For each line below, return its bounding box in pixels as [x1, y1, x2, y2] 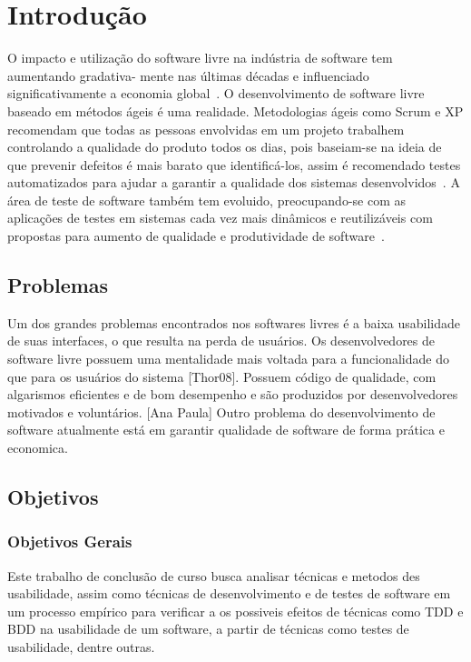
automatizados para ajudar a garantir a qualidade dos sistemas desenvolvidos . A [7, 173, 460, 192]
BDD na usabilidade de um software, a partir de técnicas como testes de [7, 619, 409, 638]
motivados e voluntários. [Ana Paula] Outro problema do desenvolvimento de [7, 402, 436, 421]
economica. [7, 438, 68, 457]
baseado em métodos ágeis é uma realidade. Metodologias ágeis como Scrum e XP [7, 101, 464, 120]
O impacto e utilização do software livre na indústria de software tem [7, 48, 393, 67]
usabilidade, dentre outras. [7, 637, 155, 656]
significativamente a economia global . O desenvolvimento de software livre [7, 84, 425, 103]
